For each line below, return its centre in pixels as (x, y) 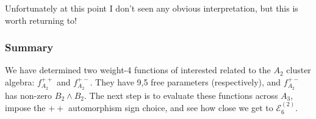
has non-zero (29, 95)
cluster (299, 70)
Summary (29, 47)
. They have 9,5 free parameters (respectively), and (185, 82)
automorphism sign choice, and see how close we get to (171, 108)
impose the (25, 108)
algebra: (20, 82)
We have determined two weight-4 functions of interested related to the (138, 70)
